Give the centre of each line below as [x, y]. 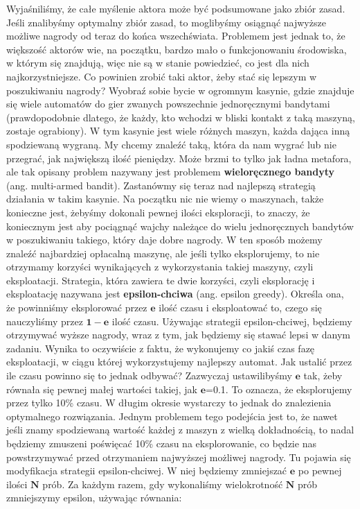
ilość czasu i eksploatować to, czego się [240, 308]
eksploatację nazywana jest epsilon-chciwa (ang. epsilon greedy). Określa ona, [175, 294]
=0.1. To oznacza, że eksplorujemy [279, 389]
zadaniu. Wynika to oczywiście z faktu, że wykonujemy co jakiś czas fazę [161, 348]
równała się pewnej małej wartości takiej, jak [102, 389]
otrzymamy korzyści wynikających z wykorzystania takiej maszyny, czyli [160, 267]
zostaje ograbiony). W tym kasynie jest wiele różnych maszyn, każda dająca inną [178, 131]
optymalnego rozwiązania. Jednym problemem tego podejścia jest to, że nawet [172, 416]
